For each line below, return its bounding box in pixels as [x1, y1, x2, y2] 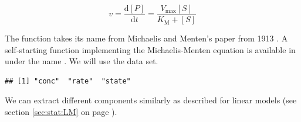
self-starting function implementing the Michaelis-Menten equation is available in [5, 43, 296, 55]
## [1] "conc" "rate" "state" [5, 76, 131, 85]
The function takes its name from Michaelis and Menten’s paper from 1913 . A [5, 32, 288, 44]
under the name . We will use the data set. [5, 55, 158, 67]
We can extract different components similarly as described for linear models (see [5, 94, 297, 106]
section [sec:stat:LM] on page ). [5, 106, 117, 118]
